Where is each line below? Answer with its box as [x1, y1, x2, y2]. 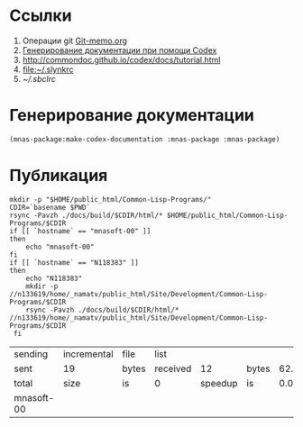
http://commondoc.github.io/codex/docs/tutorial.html [22, 54, 221, 65]
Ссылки [9, 5, 72, 26]
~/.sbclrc [22, 73, 56, 84]
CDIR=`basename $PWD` [9, 203, 91, 212]
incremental [62, 348, 115, 360]
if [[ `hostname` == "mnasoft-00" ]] [9, 226, 151, 235]
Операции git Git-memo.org [22, 35, 128, 46]
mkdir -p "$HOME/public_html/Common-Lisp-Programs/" [9, 195, 212, 204]
